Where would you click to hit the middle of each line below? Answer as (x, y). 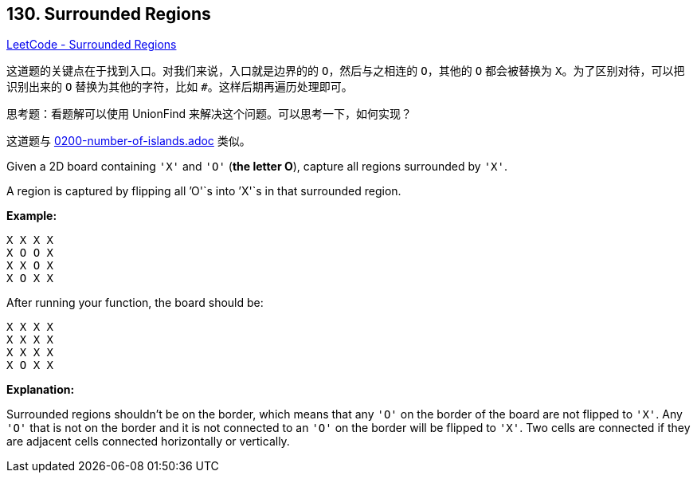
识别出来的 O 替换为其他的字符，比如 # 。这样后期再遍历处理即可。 (180, 87)
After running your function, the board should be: (135, 303)
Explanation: (41, 390)
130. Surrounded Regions (109, 14)
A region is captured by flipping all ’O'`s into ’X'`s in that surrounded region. (204, 191)
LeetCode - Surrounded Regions (92, 45)
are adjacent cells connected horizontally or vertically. (148, 442)
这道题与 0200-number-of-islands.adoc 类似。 (129, 141)
